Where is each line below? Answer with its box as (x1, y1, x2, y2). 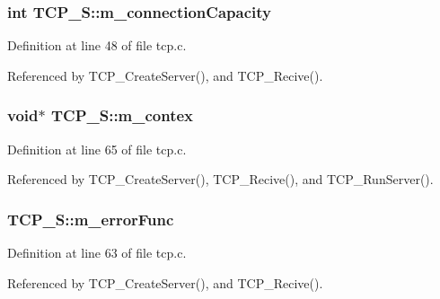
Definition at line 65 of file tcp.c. (7, 139, 187, 158)
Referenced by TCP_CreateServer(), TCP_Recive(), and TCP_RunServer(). (7, 170, 434, 189)
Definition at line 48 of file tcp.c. (7, 36, 187, 55)
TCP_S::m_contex (50, 104, 194, 127)
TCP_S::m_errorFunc (7, 207, 174, 230)
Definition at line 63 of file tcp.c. (7, 243, 187, 262)
